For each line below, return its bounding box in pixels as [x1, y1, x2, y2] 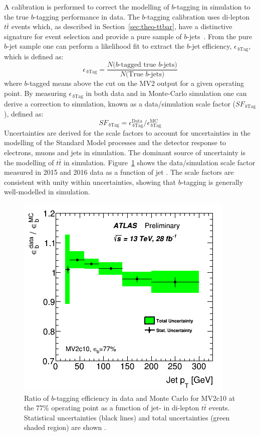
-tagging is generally [181, 176, 243, 187]
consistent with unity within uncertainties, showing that [4, 176, 176, 187]
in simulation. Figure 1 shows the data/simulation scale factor [64, 157, 255, 167]
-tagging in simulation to [174, 2, 250, 12]
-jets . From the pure [187, 31, 252, 41]
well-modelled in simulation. [4, 186, 90, 197]
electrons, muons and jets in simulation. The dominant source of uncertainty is [4, 147, 246, 157]
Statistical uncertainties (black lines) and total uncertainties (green [24, 412, 230, 422]
